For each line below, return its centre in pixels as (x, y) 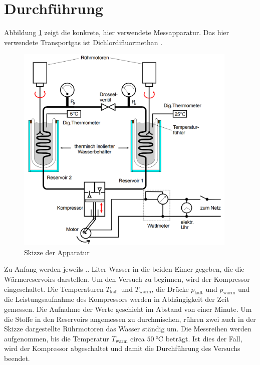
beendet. (17, 358)
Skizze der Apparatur (57, 252)
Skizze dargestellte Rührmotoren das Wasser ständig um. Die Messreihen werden (128, 329)
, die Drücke (170, 289)
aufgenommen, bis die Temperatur (57, 338)
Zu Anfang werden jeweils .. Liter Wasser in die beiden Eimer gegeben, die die (124, 269)
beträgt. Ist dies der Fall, (204, 338)
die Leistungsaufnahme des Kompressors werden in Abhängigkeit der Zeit (117, 299)
